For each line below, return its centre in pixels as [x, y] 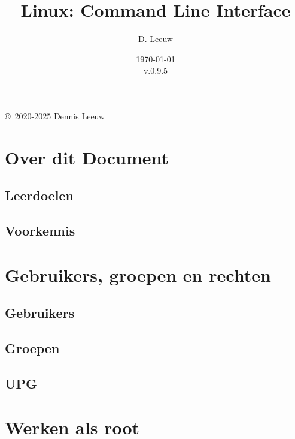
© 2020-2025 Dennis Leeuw [55, 115]
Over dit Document [87, 157]
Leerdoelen [39, 195]
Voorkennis [40, 231]
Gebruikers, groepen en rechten [138, 274]
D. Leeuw [156, 39]
